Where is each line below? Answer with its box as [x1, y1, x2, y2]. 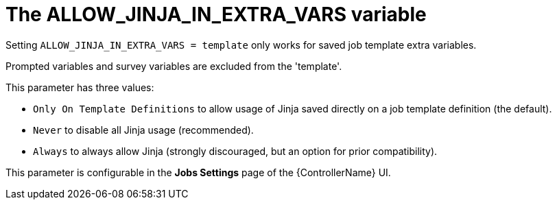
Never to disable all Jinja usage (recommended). [33, 123, 254, 136]
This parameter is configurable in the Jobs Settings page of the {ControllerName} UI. [5, 166, 391, 178]
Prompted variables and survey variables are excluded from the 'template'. [5, 60, 342, 72]
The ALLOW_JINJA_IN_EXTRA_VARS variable [5, 3, 427, 26]
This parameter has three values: [5, 81, 154, 93]
